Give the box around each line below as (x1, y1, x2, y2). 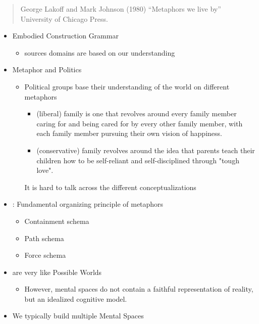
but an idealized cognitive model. (24, 293, 127, 304)
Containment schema (24, 215, 89, 226)
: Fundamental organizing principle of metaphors (12, 199, 164, 209)
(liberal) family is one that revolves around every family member (36, 108, 237, 119)
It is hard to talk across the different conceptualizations (24, 181, 196, 192)
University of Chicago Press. (20, 13, 108, 24)
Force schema (24, 250, 66, 260)
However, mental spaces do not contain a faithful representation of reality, (24, 284, 253, 294)
